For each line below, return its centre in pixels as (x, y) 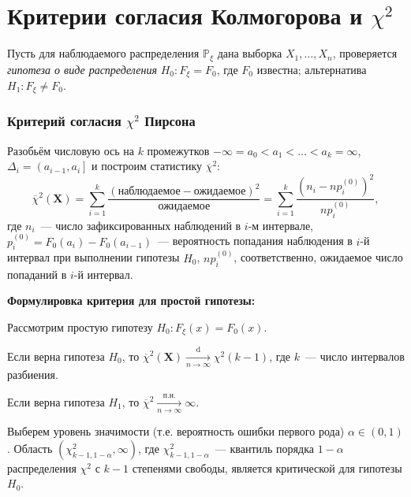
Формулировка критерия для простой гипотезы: (131, 300)
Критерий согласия (64, 121)
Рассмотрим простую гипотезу (80, 326)
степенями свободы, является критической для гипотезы (267, 467)
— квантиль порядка (264, 448)
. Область (30, 448)
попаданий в (37, 274)
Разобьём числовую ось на (71, 150)
